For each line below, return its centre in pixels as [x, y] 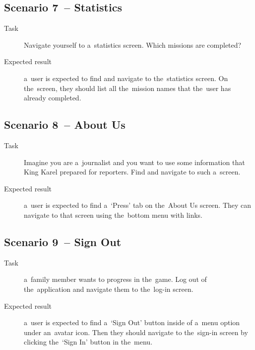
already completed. [53, 98]
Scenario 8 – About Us [65, 125]
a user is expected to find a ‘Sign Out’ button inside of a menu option [132, 322]
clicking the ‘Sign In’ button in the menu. [88, 342]
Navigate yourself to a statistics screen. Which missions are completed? [133, 44]
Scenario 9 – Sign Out [63, 241]
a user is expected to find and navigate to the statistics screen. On [126, 78]
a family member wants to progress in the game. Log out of [115, 279]
